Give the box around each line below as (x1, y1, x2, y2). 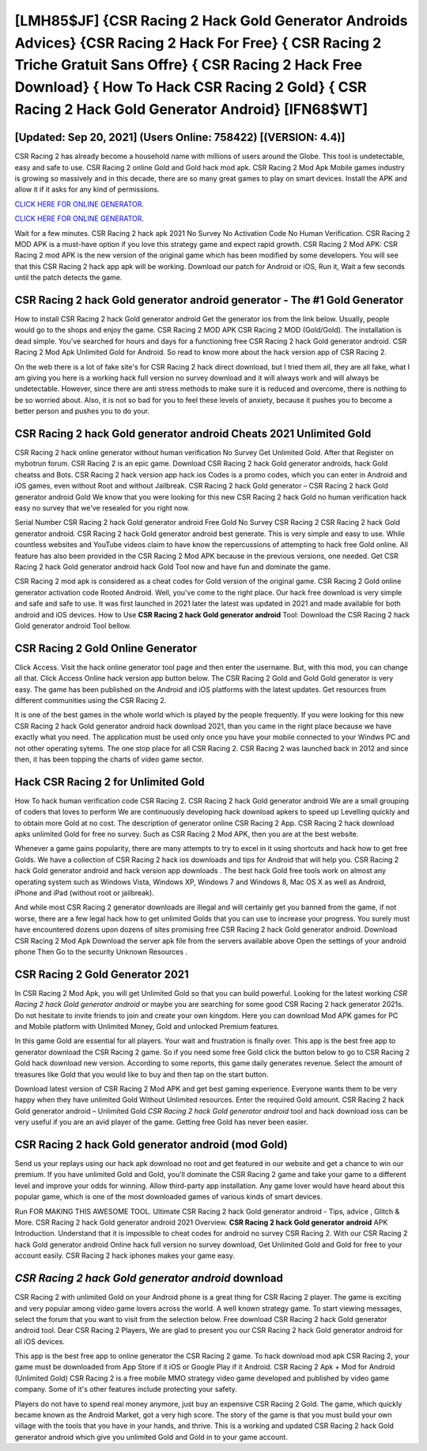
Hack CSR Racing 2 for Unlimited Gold (14, 775, 205, 788)
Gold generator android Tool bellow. (14, 621, 132, 630)
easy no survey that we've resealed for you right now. (14, 503, 190, 513)
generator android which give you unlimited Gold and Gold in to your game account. (14, 1432, 288, 1442)
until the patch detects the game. (14, 273, 123, 283)
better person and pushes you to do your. (14, 406, 150, 416)
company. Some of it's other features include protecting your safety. (14, 1385, 237, 1394)
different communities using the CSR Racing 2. (14, 696, 167, 705)
